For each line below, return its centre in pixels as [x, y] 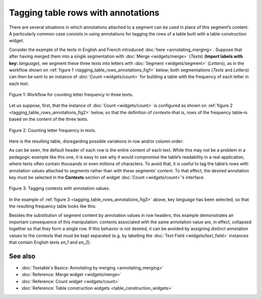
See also [22, 256]
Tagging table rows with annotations [84, 13]
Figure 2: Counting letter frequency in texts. [53, 130]
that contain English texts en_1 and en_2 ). [50, 242]
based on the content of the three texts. [49, 119]
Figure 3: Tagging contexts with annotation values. [59, 188]
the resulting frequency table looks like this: [53, 206]
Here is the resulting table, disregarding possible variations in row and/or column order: [96, 141]
